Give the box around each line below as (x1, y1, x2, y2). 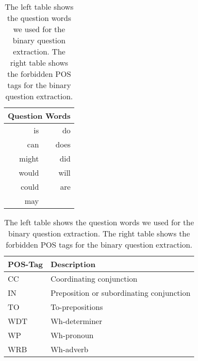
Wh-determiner (50, 315, 102, 326)
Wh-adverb (50, 343, 89, 355)
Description (50, 258, 96, 270)
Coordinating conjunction (50, 273, 137, 284)
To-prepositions (50, 301, 103, 312)
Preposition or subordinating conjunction (50, 287, 191, 298)
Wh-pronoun (50, 329, 94, 341)
